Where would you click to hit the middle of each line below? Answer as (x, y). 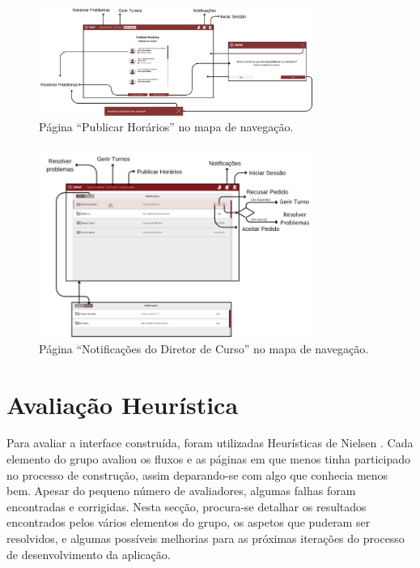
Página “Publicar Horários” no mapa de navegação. (166, 127)
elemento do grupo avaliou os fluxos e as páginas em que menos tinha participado (208, 459)
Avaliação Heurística (123, 404)
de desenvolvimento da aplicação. (89, 554)
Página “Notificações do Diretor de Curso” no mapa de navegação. (204, 348)
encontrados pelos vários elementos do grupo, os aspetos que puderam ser (189, 522)
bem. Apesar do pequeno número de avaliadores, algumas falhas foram (181, 491)
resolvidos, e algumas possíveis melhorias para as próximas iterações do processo (206, 538)
